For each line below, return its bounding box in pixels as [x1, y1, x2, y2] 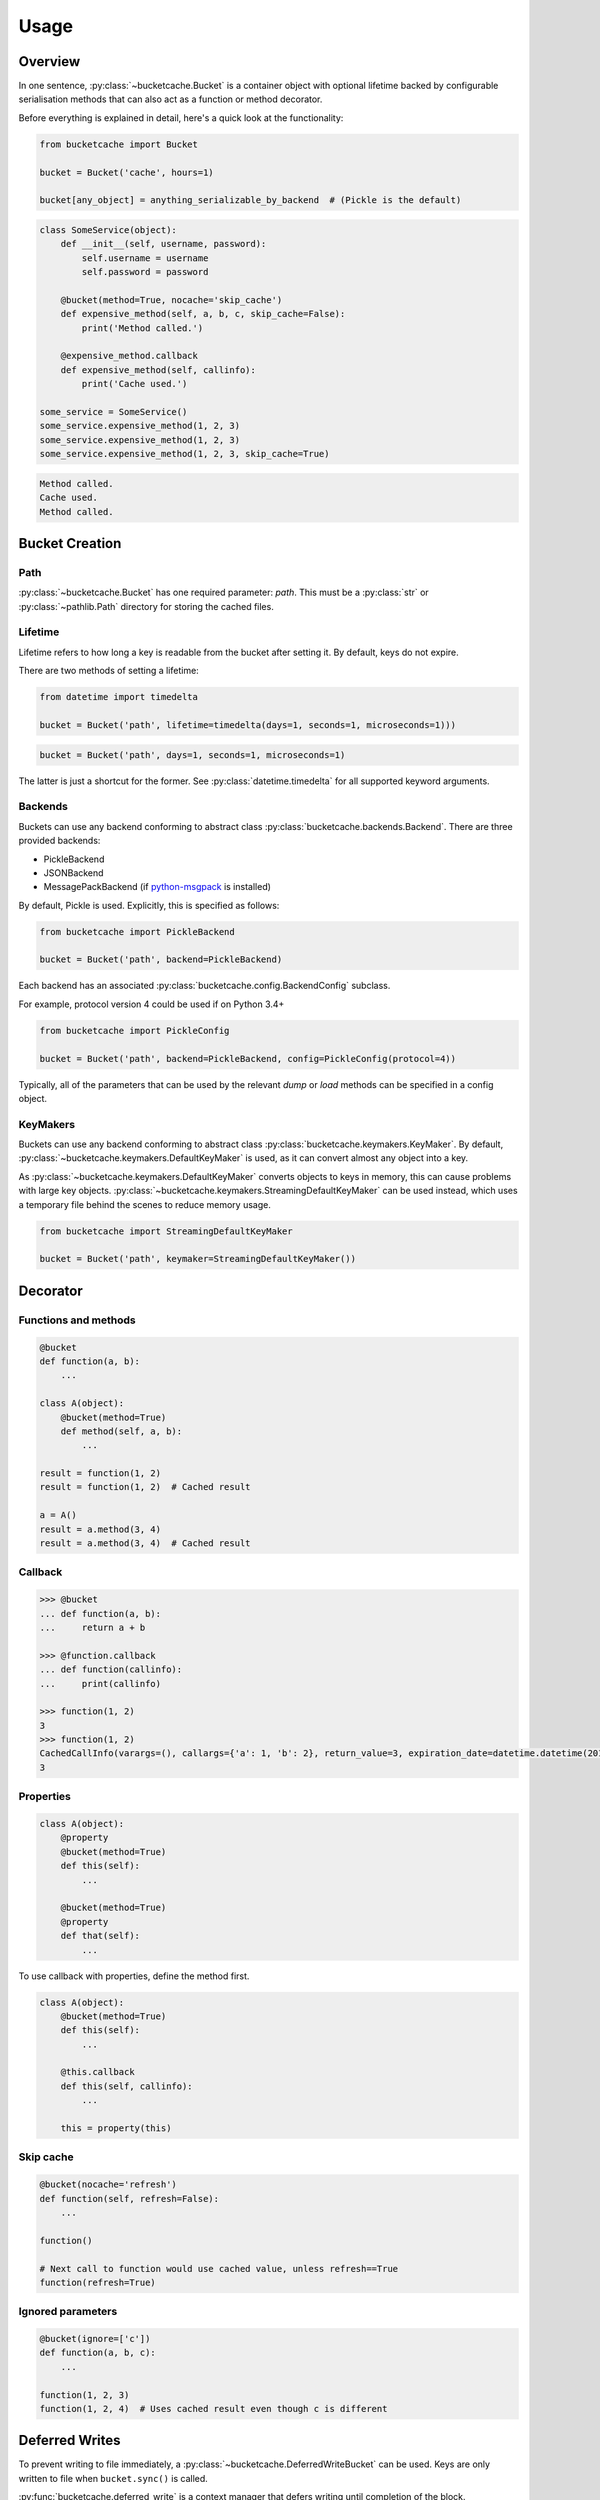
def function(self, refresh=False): [39, 2193, 220, 2204]
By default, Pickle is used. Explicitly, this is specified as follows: [18, 899, 280, 911]
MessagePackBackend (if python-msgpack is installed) [43, 881, 272, 893]
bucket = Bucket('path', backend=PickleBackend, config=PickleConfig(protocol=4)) [39, 1053, 457, 1064]
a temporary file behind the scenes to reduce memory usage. [18, 1198, 272, 1210]
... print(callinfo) [39, 1678, 162, 1689]
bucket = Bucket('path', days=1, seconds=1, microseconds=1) [39, 749, 346, 760]
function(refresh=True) [39, 2276, 157, 2288]
